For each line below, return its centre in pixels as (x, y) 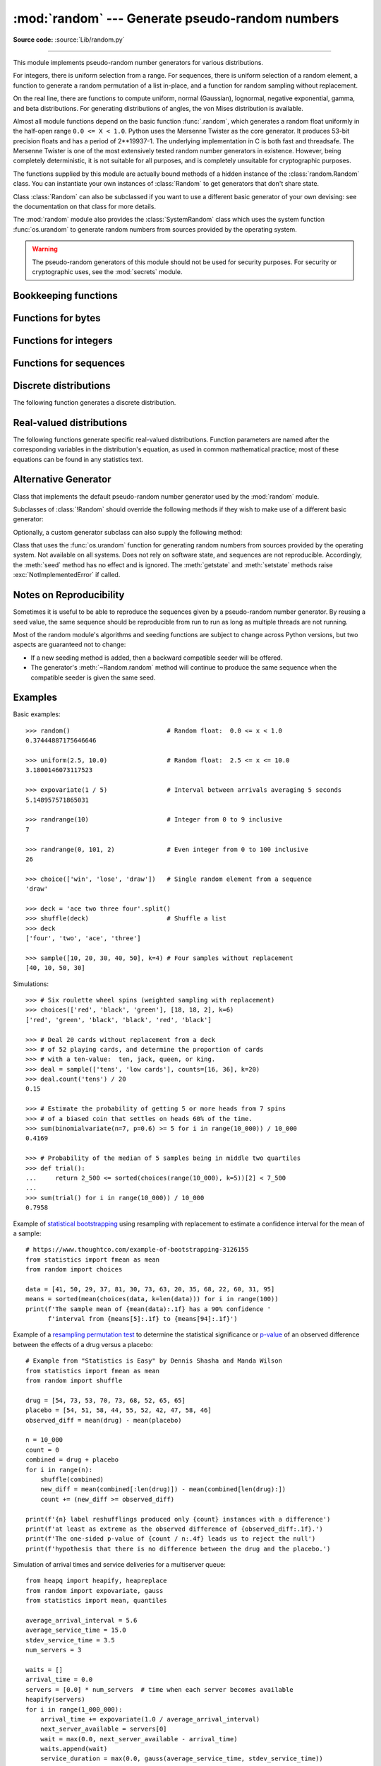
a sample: (27, 1233)
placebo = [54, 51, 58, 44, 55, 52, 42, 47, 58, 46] (119, 1410)
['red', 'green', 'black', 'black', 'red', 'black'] (119, 1020)
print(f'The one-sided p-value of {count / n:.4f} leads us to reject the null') (171, 1539)
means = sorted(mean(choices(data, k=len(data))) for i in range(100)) (152, 1299)
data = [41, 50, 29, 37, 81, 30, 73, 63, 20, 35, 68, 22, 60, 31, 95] (150, 1289)
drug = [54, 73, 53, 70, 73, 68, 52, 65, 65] (106, 1400)
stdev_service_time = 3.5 (71, 1640)
